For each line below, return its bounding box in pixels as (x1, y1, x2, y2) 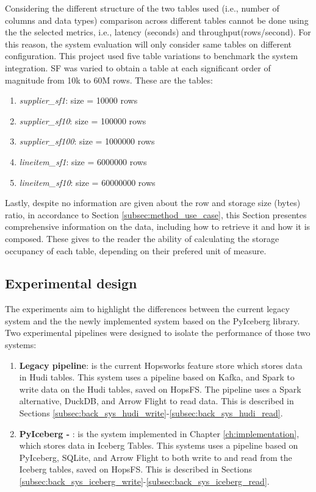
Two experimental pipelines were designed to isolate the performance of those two (5, 326, 311, 339)
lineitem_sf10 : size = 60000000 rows (19, 176, 156, 188)
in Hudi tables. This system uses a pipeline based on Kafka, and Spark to (19, 371, 295, 383)
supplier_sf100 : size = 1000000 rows (19, 135, 155, 148)
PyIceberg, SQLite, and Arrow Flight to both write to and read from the (19, 451, 292, 463)
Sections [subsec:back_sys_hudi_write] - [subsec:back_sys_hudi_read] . (19, 407, 283, 419)
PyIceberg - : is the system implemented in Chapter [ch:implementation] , (19, 427, 300, 440)
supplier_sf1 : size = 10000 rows (19, 94, 138, 107)
